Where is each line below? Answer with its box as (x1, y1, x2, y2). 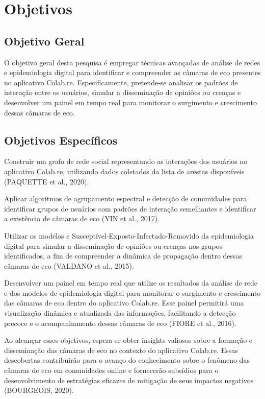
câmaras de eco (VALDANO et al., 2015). (4, 260, 134, 271)
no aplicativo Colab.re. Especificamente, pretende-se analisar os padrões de (4, 77, 238, 87)
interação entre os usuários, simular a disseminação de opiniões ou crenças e (4, 87, 241, 98)
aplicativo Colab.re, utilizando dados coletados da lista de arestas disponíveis (4, 166, 245, 176)
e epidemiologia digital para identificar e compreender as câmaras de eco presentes (4, 67, 261, 78)
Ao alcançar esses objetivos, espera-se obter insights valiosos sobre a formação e (4, 335, 253, 345)
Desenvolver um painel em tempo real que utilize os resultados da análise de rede (4, 277, 257, 288)
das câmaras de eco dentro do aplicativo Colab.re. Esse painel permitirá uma (4, 297, 244, 308)
